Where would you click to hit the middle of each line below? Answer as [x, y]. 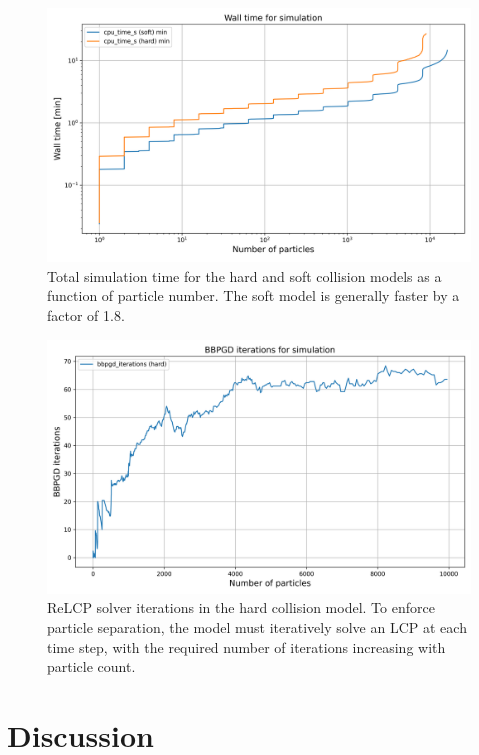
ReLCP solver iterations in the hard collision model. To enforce [241, 607]
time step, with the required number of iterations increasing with [246, 646]
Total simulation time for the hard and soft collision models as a [244, 275]
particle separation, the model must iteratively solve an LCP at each [257, 627]
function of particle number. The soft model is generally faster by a [253, 295]
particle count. [91, 666]
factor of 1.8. [86, 315]
